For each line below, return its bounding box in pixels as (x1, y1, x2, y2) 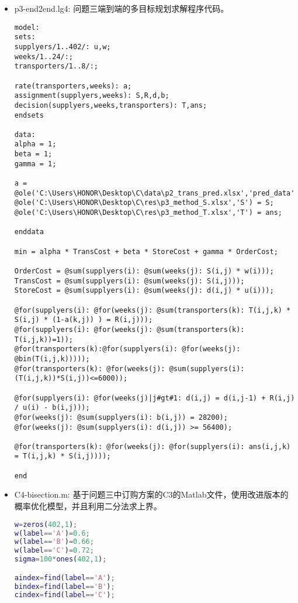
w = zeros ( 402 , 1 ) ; (14, 520, 78, 529)
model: (14, 23, 40, 32)
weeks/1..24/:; (14, 52, 74, 61)
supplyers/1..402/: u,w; (14, 42, 111, 51)
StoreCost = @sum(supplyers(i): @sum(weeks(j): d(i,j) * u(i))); (14, 286, 274, 295)
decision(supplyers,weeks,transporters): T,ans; (14, 101, 207, 109)
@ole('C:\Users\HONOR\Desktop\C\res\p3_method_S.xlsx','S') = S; (14, 198, 274, 207)
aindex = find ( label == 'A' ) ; (14, 573, 115, 582)
